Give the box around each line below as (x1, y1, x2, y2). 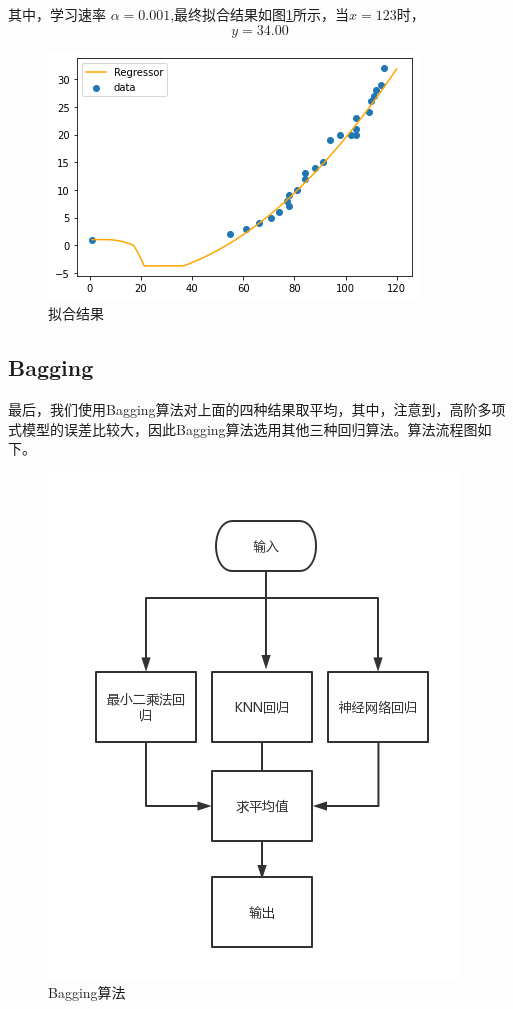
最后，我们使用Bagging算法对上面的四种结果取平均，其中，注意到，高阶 (8, 398, 478, 419)
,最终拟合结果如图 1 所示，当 (170, 4, 350, 24)
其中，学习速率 (8, 4, 106, 24)
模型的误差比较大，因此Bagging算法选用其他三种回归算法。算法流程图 (21, 418, 478, 439)
